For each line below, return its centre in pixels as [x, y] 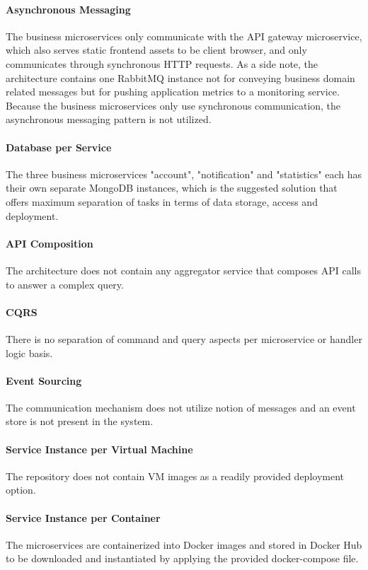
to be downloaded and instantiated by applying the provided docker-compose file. [182, 558]
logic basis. [29, 353]
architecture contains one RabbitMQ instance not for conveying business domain [180, 77]
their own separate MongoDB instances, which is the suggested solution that [172, 188]
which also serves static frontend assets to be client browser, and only [156, 50]
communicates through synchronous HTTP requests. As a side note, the [162, 63]
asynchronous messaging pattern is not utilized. [109, 119]
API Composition [50, 243]
